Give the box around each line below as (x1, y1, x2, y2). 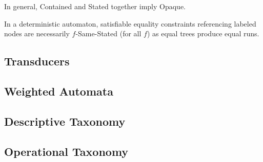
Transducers (4, 53, 70, 69)
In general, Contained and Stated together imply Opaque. (4, 1, 186, 11)
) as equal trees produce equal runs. (147, 28, 259, 39)
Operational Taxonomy (4, 143, 129, 159)
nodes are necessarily (4, 28, 70, 39)
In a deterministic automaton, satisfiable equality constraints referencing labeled (4, 18, 256, 29)
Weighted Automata (4, 83, 113, 99)
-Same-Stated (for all (75, 28, 141, 39)
